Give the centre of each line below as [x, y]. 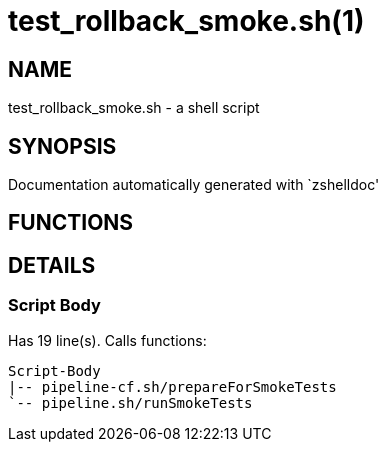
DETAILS [52, 265]
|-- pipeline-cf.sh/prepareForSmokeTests [172, 386]
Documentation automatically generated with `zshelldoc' [194, 185]
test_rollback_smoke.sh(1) [186, 21]
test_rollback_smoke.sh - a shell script [134, 108]
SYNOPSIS [62, 146]
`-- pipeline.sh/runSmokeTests [130, 402]
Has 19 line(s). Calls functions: [107, 340]
